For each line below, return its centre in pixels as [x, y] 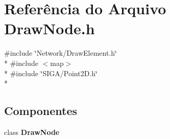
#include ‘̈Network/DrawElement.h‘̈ [60, 53]
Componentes [41, 111]
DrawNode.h [50, 28]
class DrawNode [32, 132]
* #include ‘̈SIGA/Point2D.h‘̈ [51, 73]
